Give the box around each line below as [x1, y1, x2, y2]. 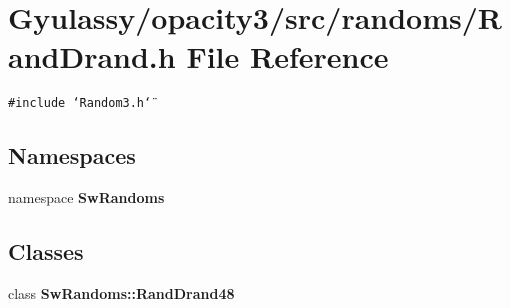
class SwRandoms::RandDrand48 [8, 282, 235, 303]
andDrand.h [8, 36, 176, 77]
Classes [8, 236, 84, 267]
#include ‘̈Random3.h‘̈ [8, 96, 152, 111]
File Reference [186, 36, 389, 77]
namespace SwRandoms [8, 187, 165, 208]
